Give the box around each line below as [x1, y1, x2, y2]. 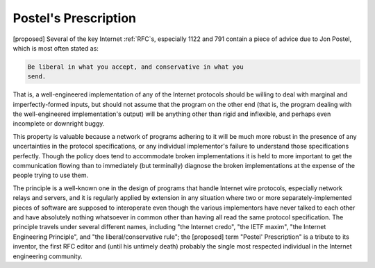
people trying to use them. [12, 171, 89, 180]
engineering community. [12, 252, 83, 260]
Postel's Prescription [12, 10, 137, 26]
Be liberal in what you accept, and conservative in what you [27, 62, 244, 71]
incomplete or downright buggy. [12, 119, 105, 128]
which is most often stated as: [12, 44, 99, 52]
